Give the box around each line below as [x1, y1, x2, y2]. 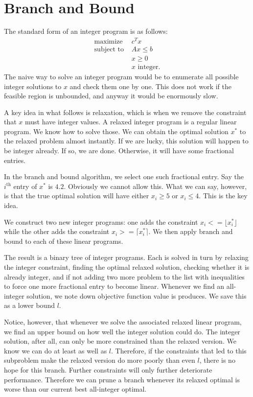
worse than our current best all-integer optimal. [4, 384, 147, 394]
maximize [94, 38, 123, 45]
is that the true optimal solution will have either [4, 190, 149, 201]
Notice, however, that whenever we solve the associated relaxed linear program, [4, 316, 242, 327]
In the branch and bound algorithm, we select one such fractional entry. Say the [4, 171, 244, 182]
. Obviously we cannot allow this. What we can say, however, [64, 181, 247, 191]
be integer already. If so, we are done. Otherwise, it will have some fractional [4, 145, 234, 156]
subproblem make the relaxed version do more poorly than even [4, 355, 195, 365]
